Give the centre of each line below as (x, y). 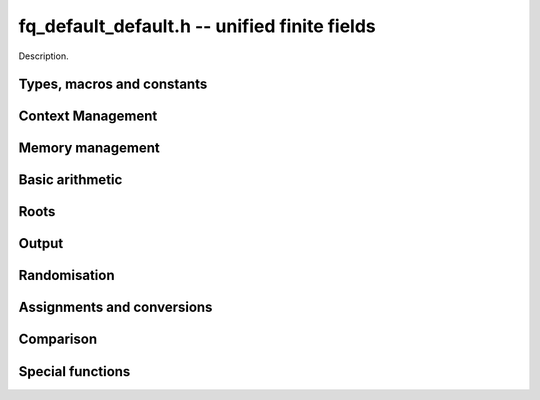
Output (41, 243)
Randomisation (66, 275)
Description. (43, 56)
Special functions (74, 371)
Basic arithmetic (70, 180)
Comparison (58, 339)
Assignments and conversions (115, 307)
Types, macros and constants (113, 84)
